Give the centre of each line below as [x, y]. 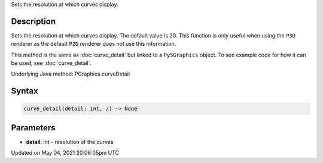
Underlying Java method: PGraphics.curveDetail [71, 74]
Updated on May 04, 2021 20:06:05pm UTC [65, 153]
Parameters [33, 128]
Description [33, 21]
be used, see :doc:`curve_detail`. [51, 63]
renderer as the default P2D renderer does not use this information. [94, 44]
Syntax [25, 91]
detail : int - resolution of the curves [70, 142]
